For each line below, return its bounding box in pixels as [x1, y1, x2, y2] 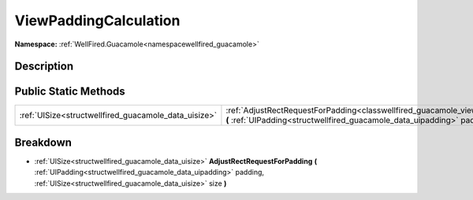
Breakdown [14, 135, 73, 149]
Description [14, 60, 74, 73]
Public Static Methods [14, 85, 125, 98]
